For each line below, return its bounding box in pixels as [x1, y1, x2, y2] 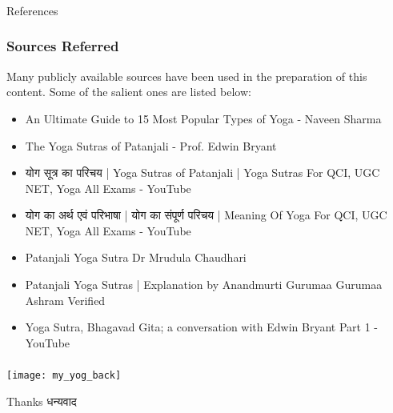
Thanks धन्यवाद [6, 393, 77, 410]
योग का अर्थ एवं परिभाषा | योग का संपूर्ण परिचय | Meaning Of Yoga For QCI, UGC [25, 206, 387, 223]
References [6, 2, 58, 18]
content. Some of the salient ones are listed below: [6, 83, 251, 100]
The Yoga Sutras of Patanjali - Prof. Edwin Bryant [25, 137, 277, 154]
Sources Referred [6, 36, 119, 56]
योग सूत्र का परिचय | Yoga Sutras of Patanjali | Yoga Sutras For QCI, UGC [25, 164, 380, 181]
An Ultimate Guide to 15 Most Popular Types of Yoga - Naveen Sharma [25, 110, 382, 126]
